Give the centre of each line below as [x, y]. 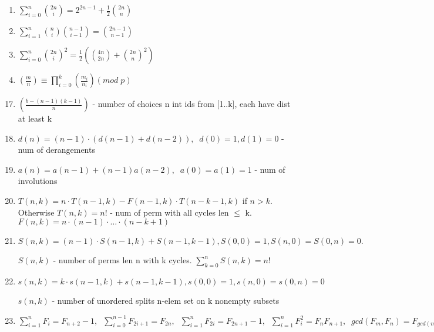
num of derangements [56, 150]
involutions [38, 181]
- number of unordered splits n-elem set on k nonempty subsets [166, 300]
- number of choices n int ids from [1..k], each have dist [191, 103]
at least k [35, 118]
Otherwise [36, 212]
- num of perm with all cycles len [169, 212]
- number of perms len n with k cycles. [122, 260]
